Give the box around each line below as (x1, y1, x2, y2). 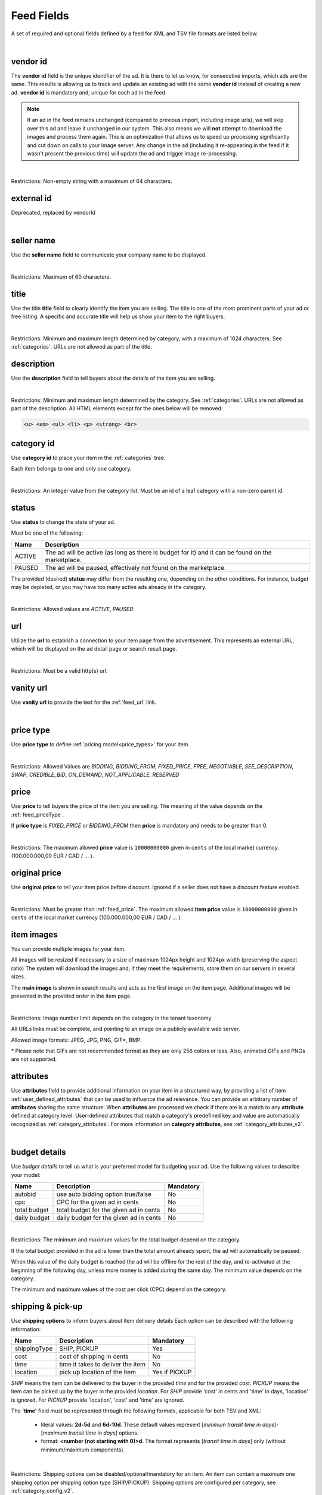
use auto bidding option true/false (56, 1190, 152, 1198)
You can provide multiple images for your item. (11, 945, 126, 953)
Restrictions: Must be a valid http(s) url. (11, 667, 108, 674)
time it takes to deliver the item (59, 1360, 146, 1368)
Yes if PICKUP (152, 1368, 192, 1376)
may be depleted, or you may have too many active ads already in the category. (11, 584, 207, 591)
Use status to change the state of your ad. (11, 518, 116, 526)
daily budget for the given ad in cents (56, 1213, 162, 1222)
